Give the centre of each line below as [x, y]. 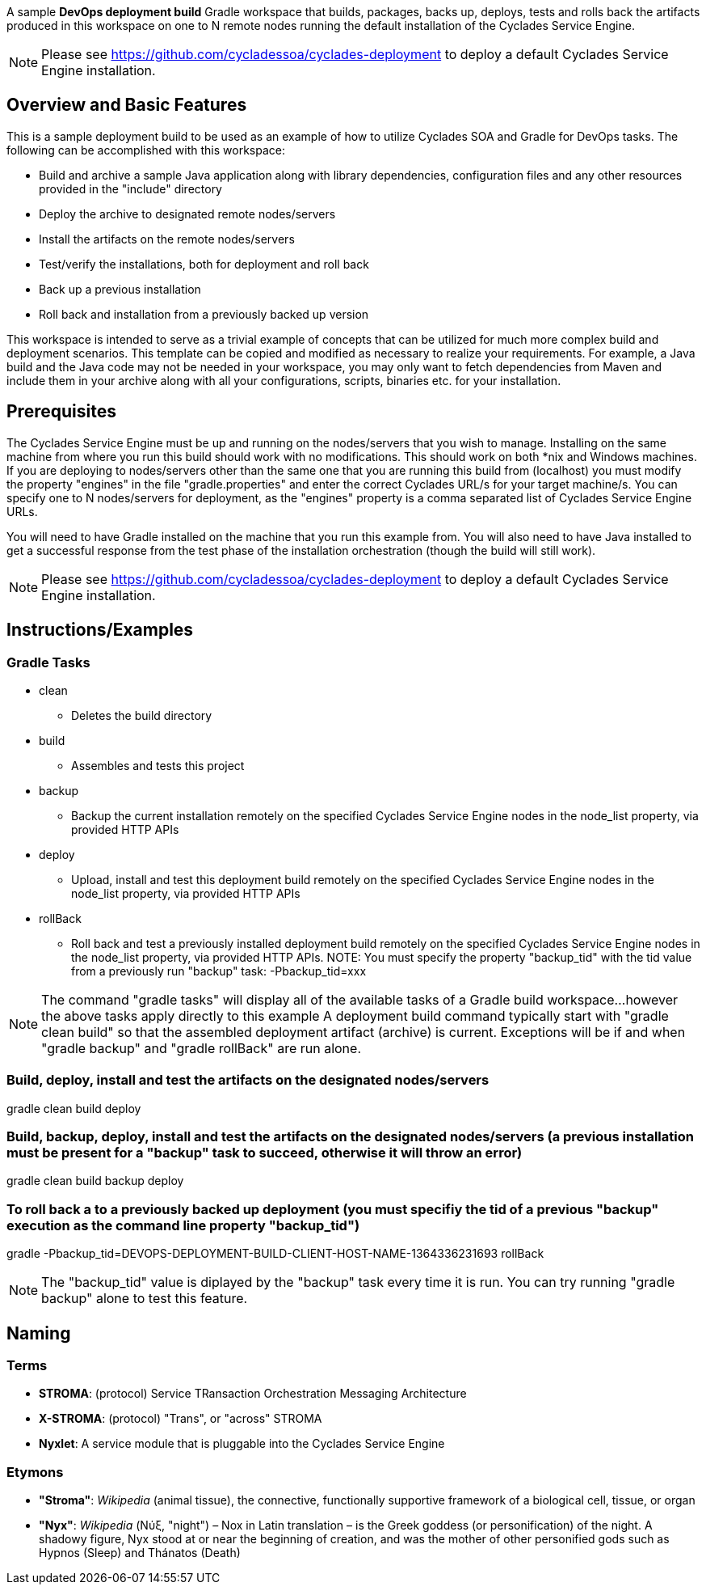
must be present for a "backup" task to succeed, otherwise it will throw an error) [265, 1153]
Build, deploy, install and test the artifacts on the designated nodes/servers [248, 1080]
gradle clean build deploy [74, 1108]
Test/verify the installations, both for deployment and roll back [204, 264]
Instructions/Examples [100, 630]
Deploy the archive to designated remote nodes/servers [187, 214]
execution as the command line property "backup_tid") [183, 1225]
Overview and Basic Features [127, 105]
